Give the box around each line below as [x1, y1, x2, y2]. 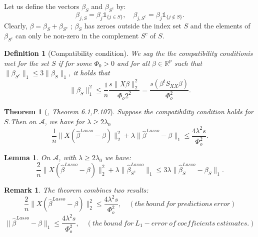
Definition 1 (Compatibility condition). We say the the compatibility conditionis [4, 48, 253, 58]
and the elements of [190, 20, 250, 30]
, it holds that [68, 67, 110, 78]
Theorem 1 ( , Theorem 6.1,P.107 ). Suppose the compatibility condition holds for [4, 106, 254, 117]
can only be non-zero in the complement [15, 30, 139, 41]
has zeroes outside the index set [84, 20, 181, 30]
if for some [58, 57, 92, 68]
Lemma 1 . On [4, 152, 50, 162]
